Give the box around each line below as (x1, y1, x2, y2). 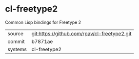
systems (7, 46, 27, 53)
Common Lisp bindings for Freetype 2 (5, 19, 81, 25)
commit (7, 38, 25, 44)
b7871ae (31, 38, 53, 44)
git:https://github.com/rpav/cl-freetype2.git (31, 30, 132, 37)
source (7, 30, 23, 37)
